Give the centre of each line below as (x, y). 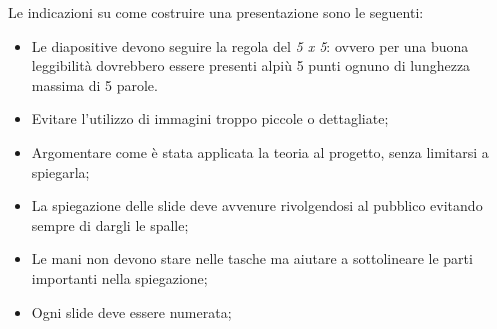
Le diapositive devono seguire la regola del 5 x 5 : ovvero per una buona (250, 45)
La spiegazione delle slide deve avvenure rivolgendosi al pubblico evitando (257, 205)
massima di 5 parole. (94, 84)
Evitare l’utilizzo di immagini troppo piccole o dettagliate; (210, 118)
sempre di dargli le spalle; (110, 224)
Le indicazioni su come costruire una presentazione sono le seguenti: (216, 12)
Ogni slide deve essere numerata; (131, 311)
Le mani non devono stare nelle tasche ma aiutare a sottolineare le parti (252, 258)
